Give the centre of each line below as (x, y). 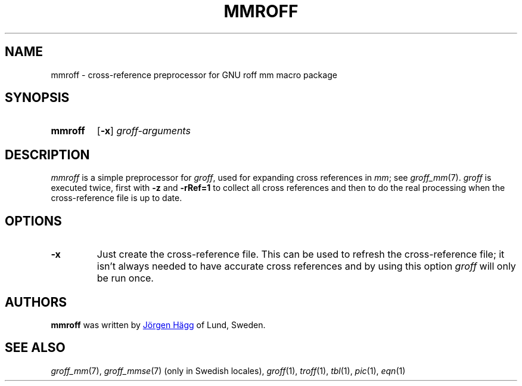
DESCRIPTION (47, 155)
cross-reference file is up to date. (116, 198)
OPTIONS (33, 221)
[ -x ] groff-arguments (144, 131)
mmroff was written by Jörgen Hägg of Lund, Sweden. (158, 325)
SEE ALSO (35, 348)
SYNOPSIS (37, 98)
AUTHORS (36, 302)
